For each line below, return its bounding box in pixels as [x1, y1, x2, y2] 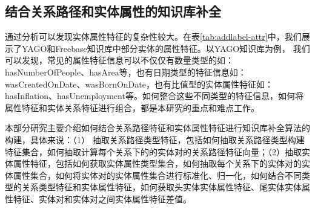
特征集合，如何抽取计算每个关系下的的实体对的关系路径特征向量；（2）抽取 [5, 145, 302, 158]
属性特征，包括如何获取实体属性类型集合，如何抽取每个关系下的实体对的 [13, 157, 302, 170]
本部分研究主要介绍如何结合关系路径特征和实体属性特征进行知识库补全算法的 [5, 121, 310, 134]
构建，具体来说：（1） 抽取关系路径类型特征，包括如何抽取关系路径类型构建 [5, 133, 305, 146]
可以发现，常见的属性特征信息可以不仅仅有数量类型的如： [5, 54, 234, 66]
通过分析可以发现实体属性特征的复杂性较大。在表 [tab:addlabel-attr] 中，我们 [5, 30, 302, 43]
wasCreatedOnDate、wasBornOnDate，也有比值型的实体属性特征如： [5, 77, 273, 90]
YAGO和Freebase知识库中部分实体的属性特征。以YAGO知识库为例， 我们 [21, 42, 310, 54]
